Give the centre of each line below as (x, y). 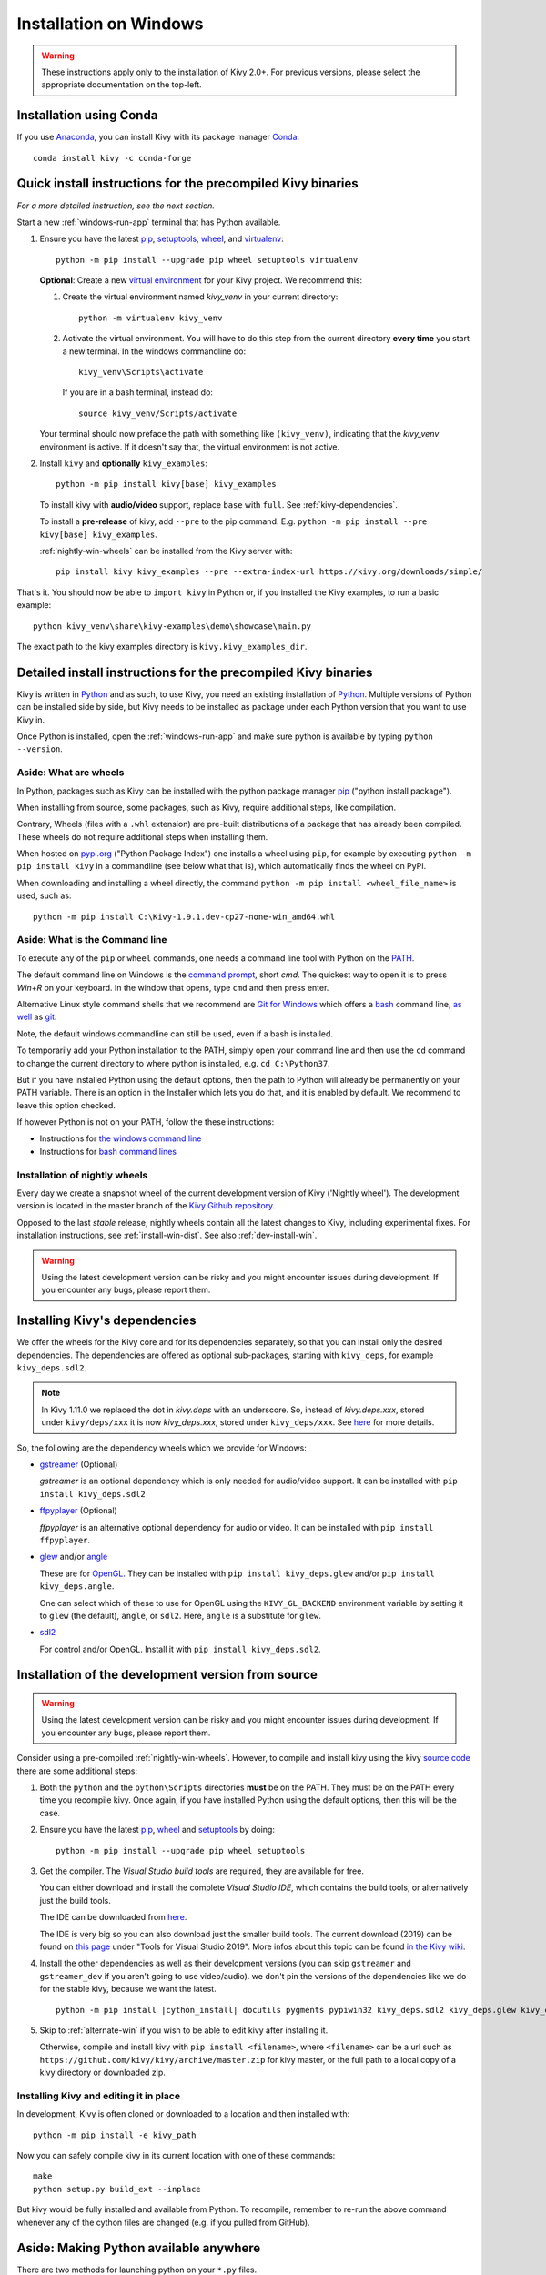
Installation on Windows (110, 24)
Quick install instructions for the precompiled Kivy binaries (187, 183)
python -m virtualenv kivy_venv (151, 318)
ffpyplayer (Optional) (78, 1511)
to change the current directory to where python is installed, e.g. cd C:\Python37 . (174, 1063)
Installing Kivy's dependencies (106, 1321)
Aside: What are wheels (71, 773)
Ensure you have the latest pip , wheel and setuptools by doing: (157, 1830)
